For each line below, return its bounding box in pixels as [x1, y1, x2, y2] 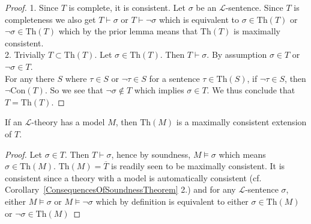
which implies [134, 84, 184, 96]
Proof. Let [5, 148, 42, 160]
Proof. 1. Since [5, 1, 58, 13]
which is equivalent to [159, 13, 240, 25]
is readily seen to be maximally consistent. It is [111, 160, 285, 172]
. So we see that [44, 84, 103, 96]
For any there [5, 72, 55, 84]
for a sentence [149, 72, 200, 84]
